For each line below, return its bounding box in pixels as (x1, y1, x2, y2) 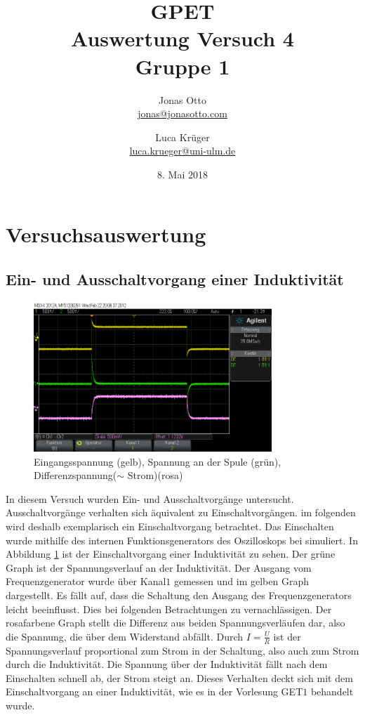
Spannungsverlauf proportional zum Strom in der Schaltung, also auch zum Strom (6, 643, 359, 657)
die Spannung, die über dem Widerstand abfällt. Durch (6, 629, 244, 643)
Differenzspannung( (34, 468, 117, 483)
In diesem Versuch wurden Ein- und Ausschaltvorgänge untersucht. (6, 491, 294, 506)
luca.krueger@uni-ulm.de (129, 143, 236, 158)
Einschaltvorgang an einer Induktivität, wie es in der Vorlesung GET (6, 684, 303, 699)
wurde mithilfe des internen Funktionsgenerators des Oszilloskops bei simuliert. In (6, 532, 358, 547)
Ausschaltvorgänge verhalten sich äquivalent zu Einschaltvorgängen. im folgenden (6, 505, 356, 520)
